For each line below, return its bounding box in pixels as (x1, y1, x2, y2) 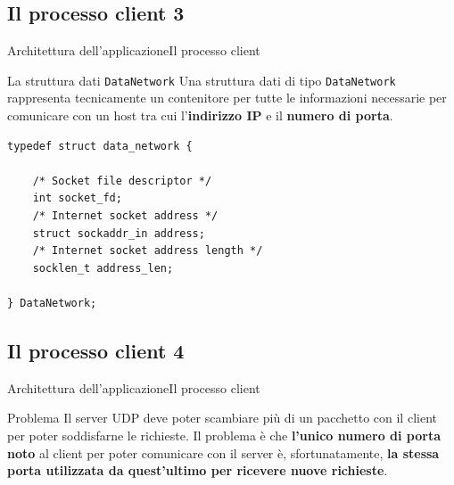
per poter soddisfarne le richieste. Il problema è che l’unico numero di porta (7, 425, 441, 444)
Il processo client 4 (7, 336, 185, 364)
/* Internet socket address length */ (32, 244, 263, 258)
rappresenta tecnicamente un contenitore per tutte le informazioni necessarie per (7, 88, 447, 107)
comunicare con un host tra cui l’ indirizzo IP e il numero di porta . (7, 106, 393, 125)
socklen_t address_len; (32, 261, 174, 275)
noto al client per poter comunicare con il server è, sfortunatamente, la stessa (7, 443, 440, 462)
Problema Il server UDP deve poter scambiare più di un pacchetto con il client (7, 408, 437, 427)
